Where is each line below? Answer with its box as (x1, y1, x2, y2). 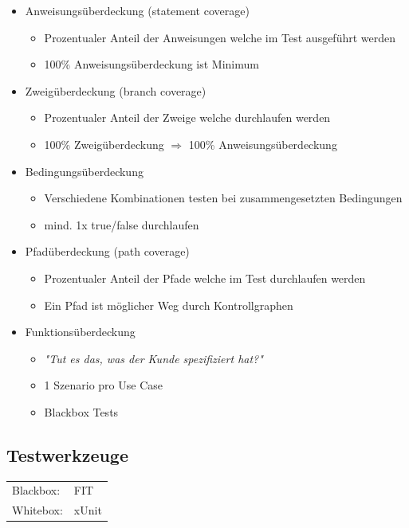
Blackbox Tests (44, 403, 119, 420)
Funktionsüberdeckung (25, 323, 136, 340)
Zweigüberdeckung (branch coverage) (25, 82, 206, 99)
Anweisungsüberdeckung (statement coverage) (25, 2, 250, 18)
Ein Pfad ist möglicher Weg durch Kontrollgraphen (44, 296, 293, 313)
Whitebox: (12, 502, 63, 518)
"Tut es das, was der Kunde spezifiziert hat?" (44, 350, 263, 366)
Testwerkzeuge (6, 442, 129, 467)
